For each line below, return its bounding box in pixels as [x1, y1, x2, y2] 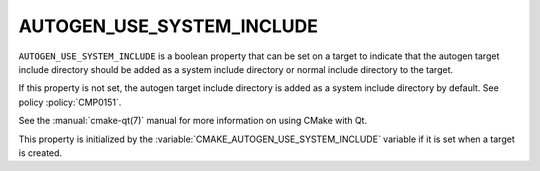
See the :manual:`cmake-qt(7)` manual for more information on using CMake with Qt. [18, 115, 368, 127]
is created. [18, 146, 63, 159]
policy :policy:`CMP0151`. [18, 96, 122, 108]
